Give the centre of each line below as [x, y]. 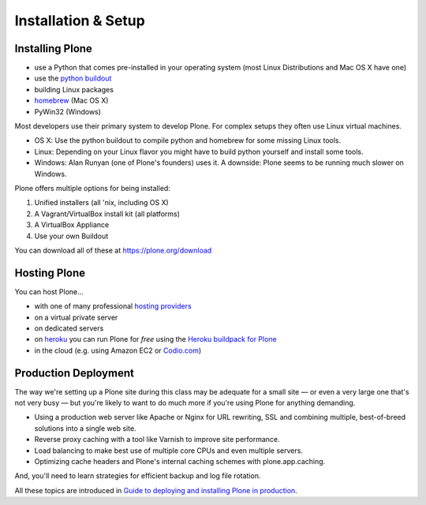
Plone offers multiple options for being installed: [93, 188]
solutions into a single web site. [86, 428]
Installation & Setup [80, 21]
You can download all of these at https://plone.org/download [113, 250]
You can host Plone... [49, 291]
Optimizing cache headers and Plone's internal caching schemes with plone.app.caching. [180, 462]
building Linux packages [74, 89]
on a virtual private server [76, 317]
